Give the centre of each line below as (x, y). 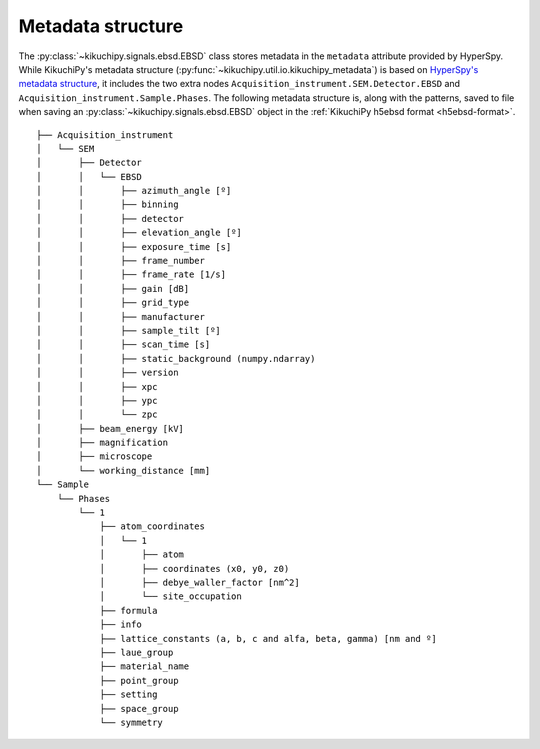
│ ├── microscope (94, 456)
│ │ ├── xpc (97, 386)
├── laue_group (136, 652)
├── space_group (139, 708)
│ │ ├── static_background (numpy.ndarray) (176, 358)
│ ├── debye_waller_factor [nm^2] (199, 582)
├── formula (128, 610)
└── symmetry (131, 722)
